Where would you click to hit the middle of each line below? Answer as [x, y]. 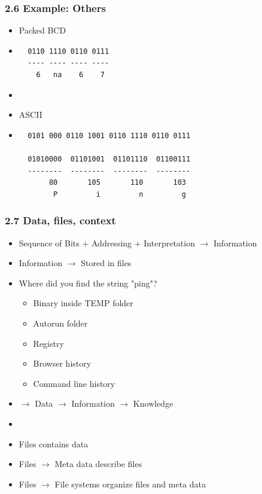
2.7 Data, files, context [60, 220]
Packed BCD [42, 30]
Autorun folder [60, 323]
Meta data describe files [98, 464]
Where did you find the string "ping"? [88, 283]
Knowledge [153, 403]
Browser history [62, 363]
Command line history [74, 383]
